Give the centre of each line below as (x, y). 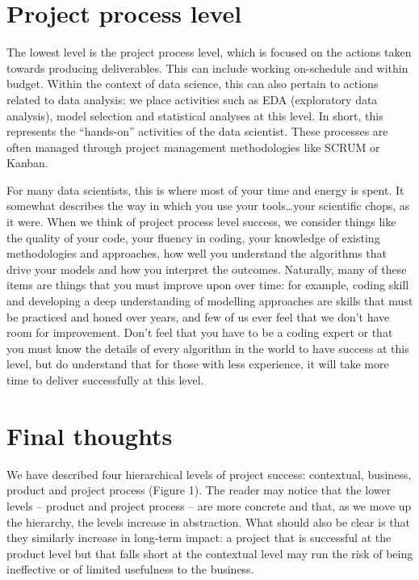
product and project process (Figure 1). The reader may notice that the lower (199, 490)
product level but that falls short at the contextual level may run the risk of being (210, 553)
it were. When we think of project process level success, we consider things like (201, 222)
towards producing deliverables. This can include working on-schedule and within (207, 67)
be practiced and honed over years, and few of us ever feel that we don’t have (198, 316)
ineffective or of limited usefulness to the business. (130, 569)
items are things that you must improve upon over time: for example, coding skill (208, 285)
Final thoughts (90, 435)
